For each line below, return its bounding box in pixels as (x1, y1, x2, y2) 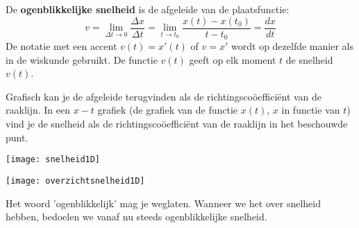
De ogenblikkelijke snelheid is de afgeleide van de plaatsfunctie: (6, 2, 290, 16)
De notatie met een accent (6, 39, 117, 53)
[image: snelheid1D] (6, 155, 101, 165)
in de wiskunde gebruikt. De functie (6, 52, 158, 67)
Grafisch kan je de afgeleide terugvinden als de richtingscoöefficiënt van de (6, 89, 322, 103)
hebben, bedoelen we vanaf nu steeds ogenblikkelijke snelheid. (6, 209, 267, 224)
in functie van (281, 103, 340, 117)
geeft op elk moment (189, 52, 276, 67)
